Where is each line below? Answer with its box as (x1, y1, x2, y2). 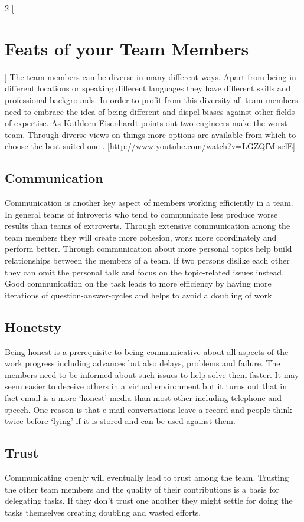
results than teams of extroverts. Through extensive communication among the (5, 219, 290, 232)
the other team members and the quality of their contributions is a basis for (5, 482, 279, 495)
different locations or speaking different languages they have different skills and (5, 82, 291, 94)
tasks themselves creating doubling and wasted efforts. (5, 505, 201, 518)
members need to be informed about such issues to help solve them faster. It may (5, 368, 299, 380)
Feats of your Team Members (5, 36, 249, 60)
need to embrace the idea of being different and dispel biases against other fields (5, 105, 295, 117)
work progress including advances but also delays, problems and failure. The (5, 357, 280, 369)
